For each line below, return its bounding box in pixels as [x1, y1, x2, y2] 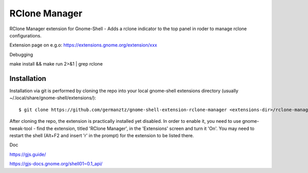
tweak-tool [9, 125, 33, 132]
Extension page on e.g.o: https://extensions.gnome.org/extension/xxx [9, 42, 158, 48]
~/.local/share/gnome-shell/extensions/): [9, 95, 97, 101]
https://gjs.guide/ [9, 151, 46, 157]
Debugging [9, 51, 33, 57]
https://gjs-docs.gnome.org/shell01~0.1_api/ [9, 161, 103, 167]
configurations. [9, 32, 42, 38]
